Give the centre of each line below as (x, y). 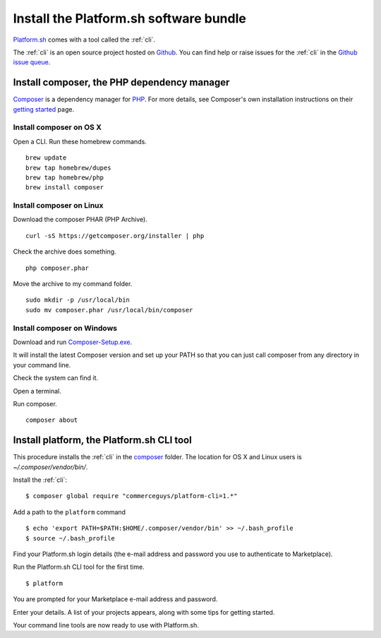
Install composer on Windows (65, 328)
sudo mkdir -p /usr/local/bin (78, 300)
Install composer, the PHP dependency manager (121, 82)
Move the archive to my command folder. (73, 284)
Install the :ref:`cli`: (40, 480)
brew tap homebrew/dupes (68, 167)
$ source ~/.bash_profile (71, 538)
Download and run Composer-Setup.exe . (73, 342)
